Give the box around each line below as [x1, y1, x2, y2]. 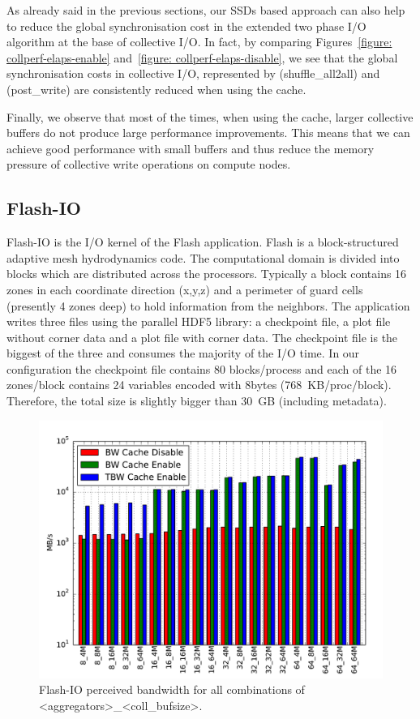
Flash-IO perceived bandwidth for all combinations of [39, 681, 305, 698]
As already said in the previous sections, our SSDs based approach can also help [6, 2, 405, 18]
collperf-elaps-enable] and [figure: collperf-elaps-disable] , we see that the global [6, 49, 398, 66]
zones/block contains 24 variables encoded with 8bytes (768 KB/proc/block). [6, 376, 392, 393]
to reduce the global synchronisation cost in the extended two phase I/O [6, 17, 366, 34]
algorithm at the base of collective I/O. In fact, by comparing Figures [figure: [6, 33, 392, 50]
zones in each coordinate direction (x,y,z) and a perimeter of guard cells [6, 280, 363, 297]
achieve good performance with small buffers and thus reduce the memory [6, 139, 375, 156]
